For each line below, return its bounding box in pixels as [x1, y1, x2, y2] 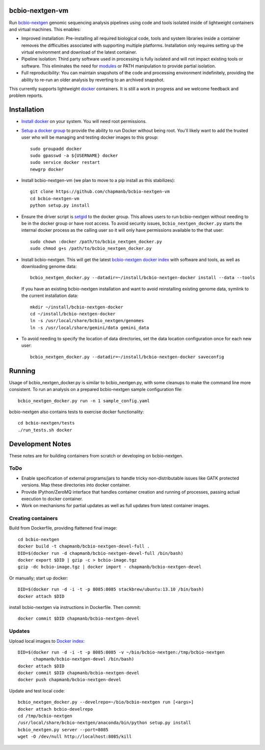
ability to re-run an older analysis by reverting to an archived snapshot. [21, 77, 165, 83]
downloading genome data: [21, 263, 77, 269]
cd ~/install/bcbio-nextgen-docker [30, 311, 116, 317]
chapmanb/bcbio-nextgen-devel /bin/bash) [33, 657, 134, 662]
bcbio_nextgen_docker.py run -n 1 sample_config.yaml [18, 398, 150, 403]
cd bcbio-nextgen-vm [30, 196, 79, 201]
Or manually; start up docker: [9, 575, 68, 581]
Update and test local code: [9, 688, 65, 693]
